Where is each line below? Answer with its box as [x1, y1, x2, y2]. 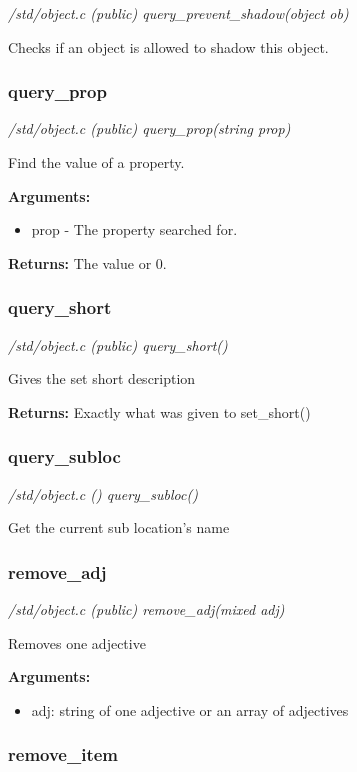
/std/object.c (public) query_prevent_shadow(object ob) [8, 3, 349, 23]
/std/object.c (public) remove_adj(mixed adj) [8, 599, 285, 619]
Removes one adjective [8, 632, 146, 653]
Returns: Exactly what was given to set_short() [8, 401, 311, 422]
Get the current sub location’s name [8, 517, 230, 538]
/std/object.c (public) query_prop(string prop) [8, 118, 291, 139]
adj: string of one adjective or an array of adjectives [31, 699, 349, 720]
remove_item [8, 742, 118, 767]
